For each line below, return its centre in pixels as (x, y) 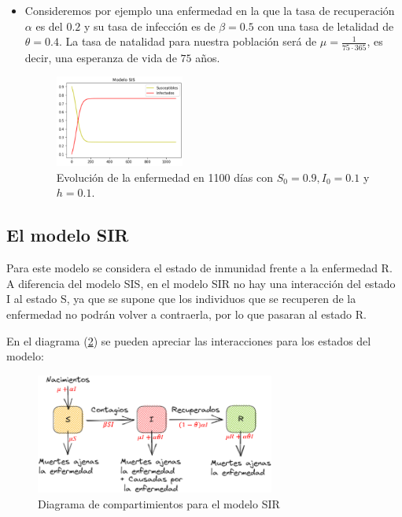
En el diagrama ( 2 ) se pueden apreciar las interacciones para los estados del (189, 340)
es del (49, 26)
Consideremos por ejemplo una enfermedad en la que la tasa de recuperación (210, 10)
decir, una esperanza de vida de (101, 57)
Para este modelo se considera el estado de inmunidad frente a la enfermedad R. (199, 268)
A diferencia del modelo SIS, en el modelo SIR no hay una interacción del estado (201, 283)
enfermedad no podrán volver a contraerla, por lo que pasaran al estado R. (186, 314)
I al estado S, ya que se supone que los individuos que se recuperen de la (181, 299)
